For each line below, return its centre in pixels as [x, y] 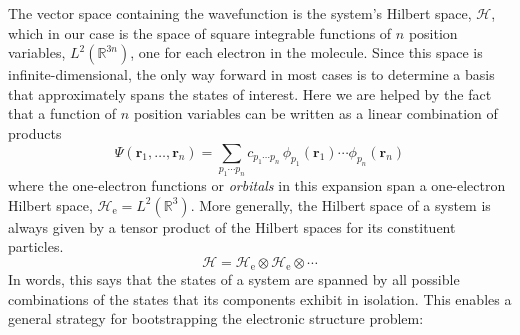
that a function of [62, 113]
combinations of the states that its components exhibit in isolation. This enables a [260, 298]
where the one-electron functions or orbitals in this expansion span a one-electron [257, 184]
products [35, 132]
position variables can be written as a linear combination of [315, 113]
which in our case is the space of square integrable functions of [200, 32]
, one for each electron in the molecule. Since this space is [306, 52]
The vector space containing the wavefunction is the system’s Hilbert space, [240, 13]
